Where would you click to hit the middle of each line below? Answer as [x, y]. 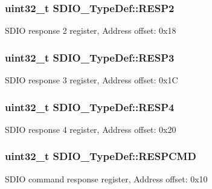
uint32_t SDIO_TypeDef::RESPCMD [101, 156]
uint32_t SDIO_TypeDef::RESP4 [90, 107]
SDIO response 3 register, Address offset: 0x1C [92, 80]
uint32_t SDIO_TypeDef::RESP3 [90, 57]
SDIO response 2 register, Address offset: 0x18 [91, 30]
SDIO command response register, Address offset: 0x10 [106, 178]
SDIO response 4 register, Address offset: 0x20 [91, 129]
